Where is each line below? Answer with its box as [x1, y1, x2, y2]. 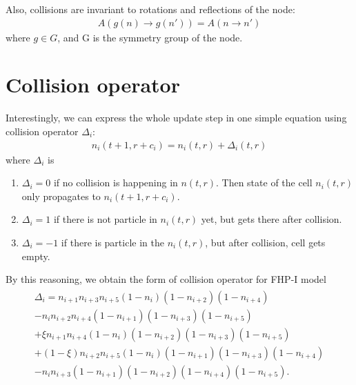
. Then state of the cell [215, 175, 313, 190]
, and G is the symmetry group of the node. [57, 30, 243, 44]
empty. [21, 248, 50, 263]
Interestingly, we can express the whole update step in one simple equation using [6, 110, 347, 125]
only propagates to [21, 188, 101, 203]
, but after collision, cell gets [205, 235, 326, 249]
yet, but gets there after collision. [201, 212, 342, 226]
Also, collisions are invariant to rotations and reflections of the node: [6, 2, 295, 16]
